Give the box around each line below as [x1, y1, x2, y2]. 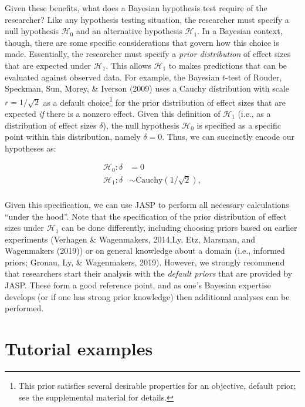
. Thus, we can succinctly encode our [162, 130, 294, 143]
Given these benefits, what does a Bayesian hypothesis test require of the [5, 2, 267, 14]
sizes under [5, 221, 45, 234]
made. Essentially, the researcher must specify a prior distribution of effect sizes [5, 48, 291, 60]
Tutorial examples [5, 337, 153, 361]
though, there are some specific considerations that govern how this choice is [5, 36, 280, 48]
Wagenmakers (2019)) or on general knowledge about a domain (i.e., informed [5, 244, 285, 257]
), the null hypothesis [103, 119, 179, 131]
